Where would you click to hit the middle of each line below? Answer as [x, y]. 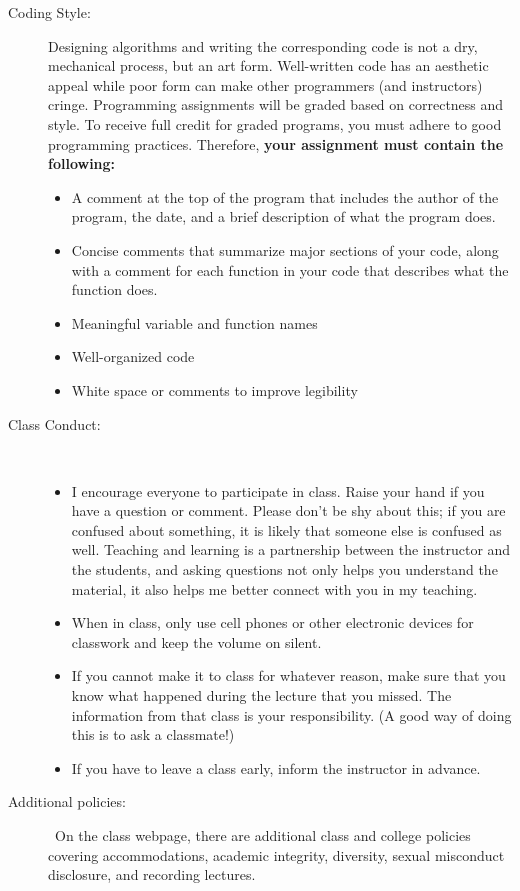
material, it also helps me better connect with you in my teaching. [274, 588]
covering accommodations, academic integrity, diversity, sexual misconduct [276, 854]
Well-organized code [133, 356]
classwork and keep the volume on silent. [196, 641]
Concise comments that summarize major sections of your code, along [285, 249]
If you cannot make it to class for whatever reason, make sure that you [288, 675]
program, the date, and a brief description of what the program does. [283, 216]
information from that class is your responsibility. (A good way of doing [291, 714]
